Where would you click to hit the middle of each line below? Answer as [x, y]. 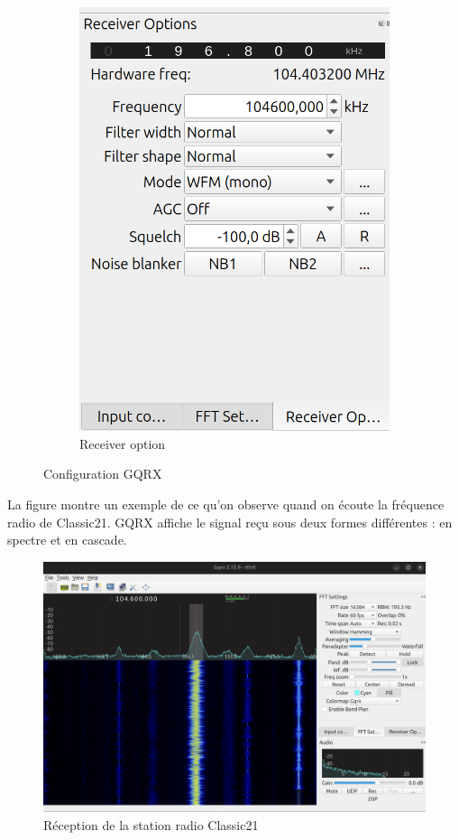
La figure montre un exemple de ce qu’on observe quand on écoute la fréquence [226, 504]
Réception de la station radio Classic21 [151, 824]
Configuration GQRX [103, 474]
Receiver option [123, 443]
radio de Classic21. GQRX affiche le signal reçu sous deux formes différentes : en [230, 522]
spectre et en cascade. [67, 540]
